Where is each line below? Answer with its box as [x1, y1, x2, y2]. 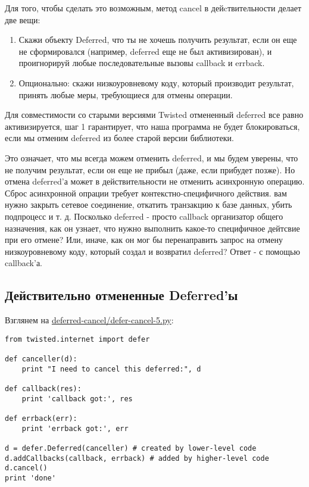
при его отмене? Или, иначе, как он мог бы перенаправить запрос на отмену [5, 233, 283, 246]
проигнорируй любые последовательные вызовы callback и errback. [18, 57, 265, 69]
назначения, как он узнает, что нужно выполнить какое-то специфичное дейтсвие [5, 221, 300, 234]
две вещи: [5, 13, 40, 26]
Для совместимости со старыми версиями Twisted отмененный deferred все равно [5, 108, 304, 121]
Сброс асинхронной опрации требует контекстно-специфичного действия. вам [5, 186, 287, 199]
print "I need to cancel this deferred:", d [21, 364, 201, 373]
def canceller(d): [5, 354, 77, 363]
